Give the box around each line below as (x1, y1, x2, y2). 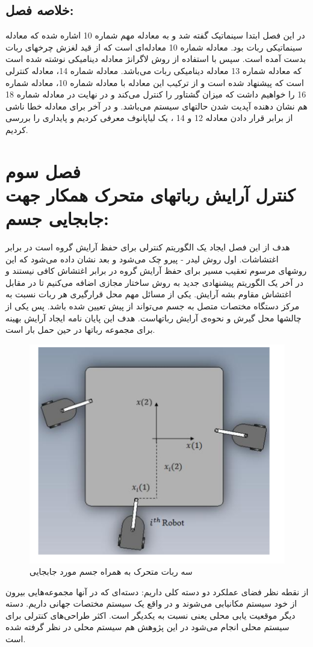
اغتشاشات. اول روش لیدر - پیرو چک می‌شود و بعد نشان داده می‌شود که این (5, 252, 279, 265)
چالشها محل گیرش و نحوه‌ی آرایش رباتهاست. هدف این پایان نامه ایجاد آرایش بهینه (5, 311, 302, 324)
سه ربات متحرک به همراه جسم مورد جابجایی (29, 565, 193, 578)
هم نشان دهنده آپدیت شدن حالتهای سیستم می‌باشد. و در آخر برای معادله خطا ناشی (5, 99, 308, 112)
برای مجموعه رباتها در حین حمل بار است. (5, 323, 155, 336)
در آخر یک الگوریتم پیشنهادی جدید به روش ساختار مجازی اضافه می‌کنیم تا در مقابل (5, 276, 304, 288)
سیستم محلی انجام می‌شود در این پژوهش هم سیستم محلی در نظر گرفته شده (5, 621, 290, 633)
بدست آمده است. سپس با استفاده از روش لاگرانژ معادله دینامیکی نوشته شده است (5, 52, 306, 65)
